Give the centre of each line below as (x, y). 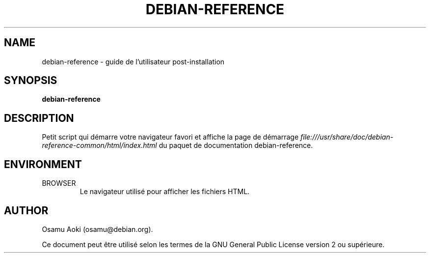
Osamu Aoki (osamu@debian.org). (97, 229)
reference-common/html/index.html (99, 145)
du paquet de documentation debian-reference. (236, 145)
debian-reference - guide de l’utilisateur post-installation (133, 61)
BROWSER (59, 183)
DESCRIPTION (39, 118)
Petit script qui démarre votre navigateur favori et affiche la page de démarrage (170, 137)
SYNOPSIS (31, 81)
